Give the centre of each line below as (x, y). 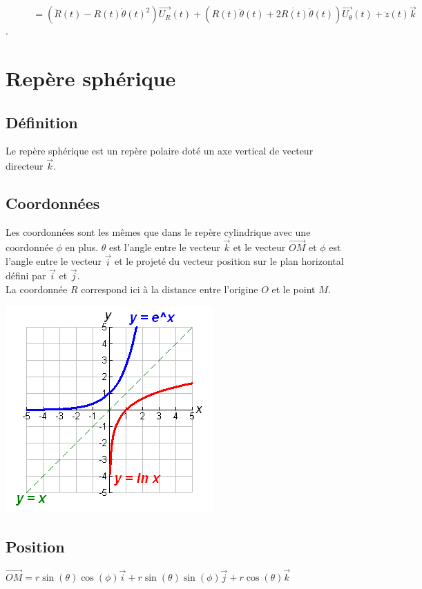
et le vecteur (259, 247)
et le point (294, 289)
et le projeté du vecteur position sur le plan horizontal (229, 261)
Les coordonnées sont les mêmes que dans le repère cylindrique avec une (158, 232)
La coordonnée (37, 289)
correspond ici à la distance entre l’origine (170, 289)
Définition (42, 122)
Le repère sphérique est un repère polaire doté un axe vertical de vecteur (160, 151)
